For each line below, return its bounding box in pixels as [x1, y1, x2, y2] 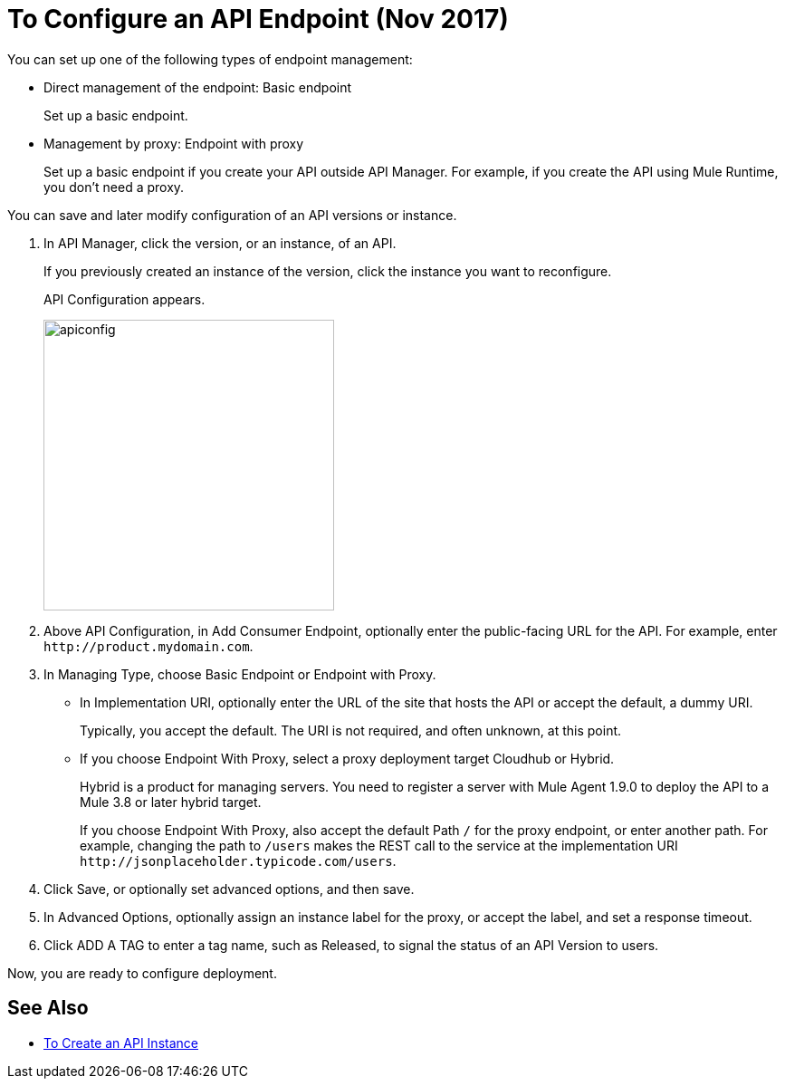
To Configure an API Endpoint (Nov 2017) [7, 4, 509, 34]
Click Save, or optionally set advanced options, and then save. [43, 880, 415, 897]
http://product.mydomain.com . [43, 638, 254, 654]
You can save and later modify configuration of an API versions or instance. [7, 207, 457, 223]
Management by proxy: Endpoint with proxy [43, 135, 304, 151]
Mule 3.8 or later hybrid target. [80, 793, 262, 810]
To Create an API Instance [43, 1034, 198, 1051]
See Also [7, 996, 89, 1020]
